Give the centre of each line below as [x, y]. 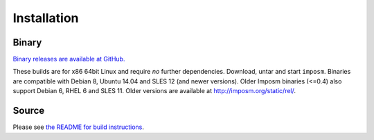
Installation [46, 18]
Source [29, 111]
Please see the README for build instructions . [79, 127]
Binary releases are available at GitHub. [69, 59]
